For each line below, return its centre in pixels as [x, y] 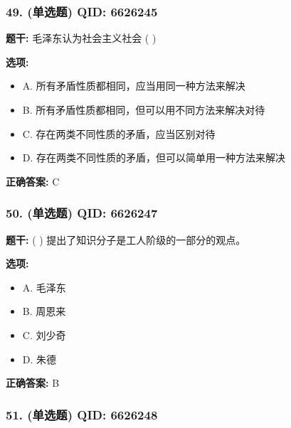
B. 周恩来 [44, 311]
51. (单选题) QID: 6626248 [82, 414]
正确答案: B [33, 383]
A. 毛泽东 [44, 287]
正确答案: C [33, 181]
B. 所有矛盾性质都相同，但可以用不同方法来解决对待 [144, 109]
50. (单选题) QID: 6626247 [82, 213]
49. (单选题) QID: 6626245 [82, 11]
